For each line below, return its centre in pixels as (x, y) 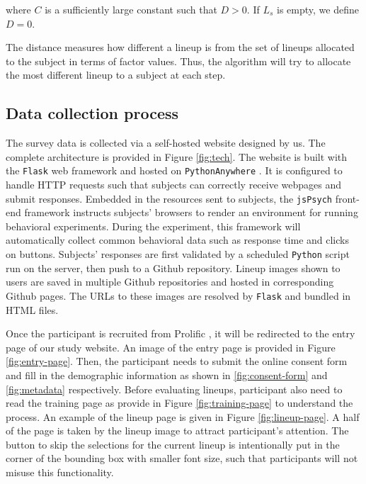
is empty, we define (318, 9)
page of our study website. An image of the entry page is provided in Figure (171, 347)
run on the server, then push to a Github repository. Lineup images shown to (173, 268)
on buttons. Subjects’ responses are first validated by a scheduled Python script (178, 254)
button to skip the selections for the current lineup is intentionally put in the (173, 444)
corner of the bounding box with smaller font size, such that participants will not (182, 458)
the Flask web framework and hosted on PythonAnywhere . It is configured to (174, 170)
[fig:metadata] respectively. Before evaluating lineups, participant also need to (174, 389)
